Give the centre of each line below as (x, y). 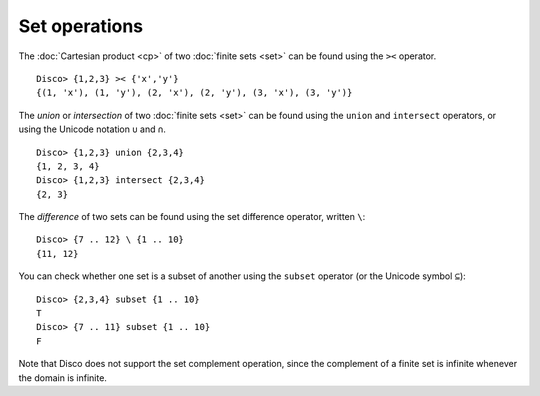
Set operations (81, 26)
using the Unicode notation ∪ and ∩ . (92, 129)
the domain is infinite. (62, 377)
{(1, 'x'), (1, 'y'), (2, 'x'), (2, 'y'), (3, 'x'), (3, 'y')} (194, 93)
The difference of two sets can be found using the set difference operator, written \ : (192, 217)
